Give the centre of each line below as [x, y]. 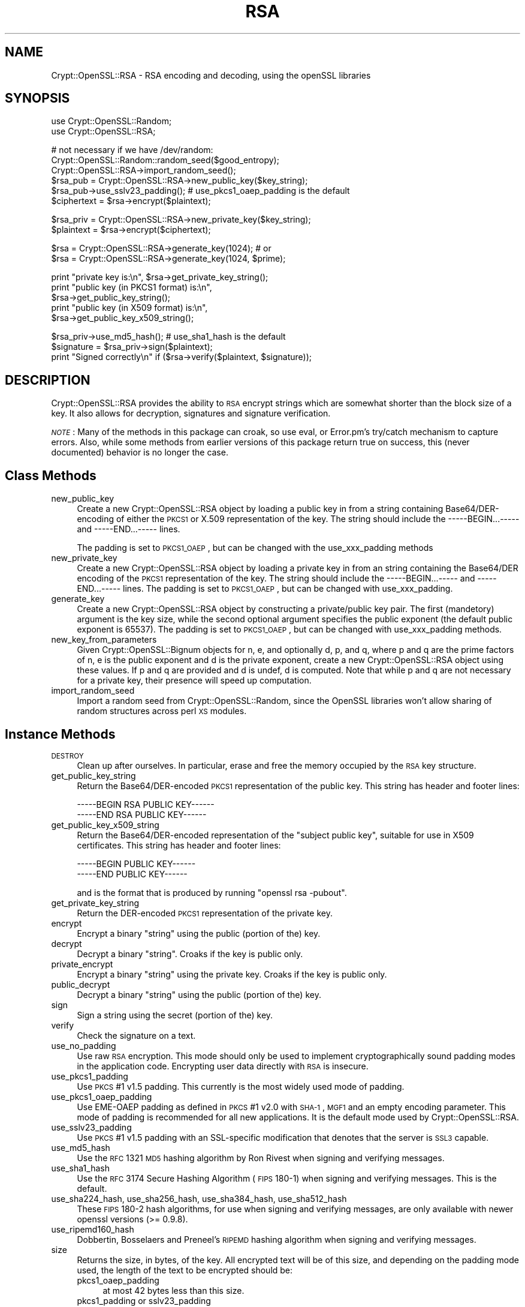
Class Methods [51, 475]
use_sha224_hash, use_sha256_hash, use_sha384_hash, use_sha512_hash [199, 1198]
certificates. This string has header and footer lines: [179, 845]
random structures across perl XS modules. [162, 711]
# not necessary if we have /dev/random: [132, 150]
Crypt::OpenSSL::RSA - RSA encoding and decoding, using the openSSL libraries [211, 75]
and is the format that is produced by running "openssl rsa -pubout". [212, 892]
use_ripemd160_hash [93, 1229]
